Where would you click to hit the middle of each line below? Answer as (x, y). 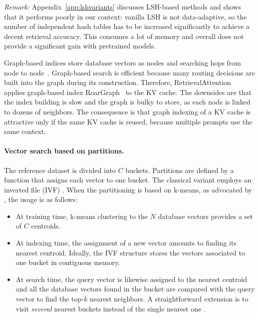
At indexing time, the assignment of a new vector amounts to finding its (126, 243)
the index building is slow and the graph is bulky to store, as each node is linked (127, 102)
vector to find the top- (50, 299)
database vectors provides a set (205, 216)
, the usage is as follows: (41, 199)
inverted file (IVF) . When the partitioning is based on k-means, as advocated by (128, 189)
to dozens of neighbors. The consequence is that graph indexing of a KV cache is (128, 111)
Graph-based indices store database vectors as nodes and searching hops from (123, 62)
